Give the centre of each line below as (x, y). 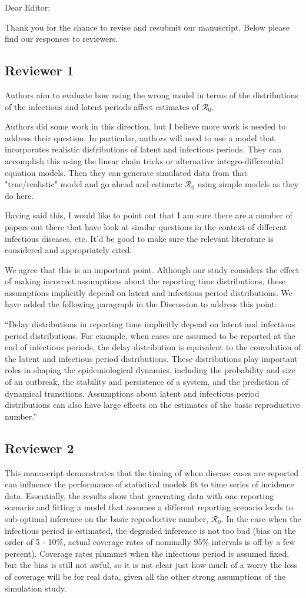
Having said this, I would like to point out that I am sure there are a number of (149, 215)
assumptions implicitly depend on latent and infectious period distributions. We (149, 292)
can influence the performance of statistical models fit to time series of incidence (149, 484)
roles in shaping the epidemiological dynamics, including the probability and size (150, 370)
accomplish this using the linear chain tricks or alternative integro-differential (144, 160)
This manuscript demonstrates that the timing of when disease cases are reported (152, 472)
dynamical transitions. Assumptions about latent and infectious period (132, 393)
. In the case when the (261, 519)
